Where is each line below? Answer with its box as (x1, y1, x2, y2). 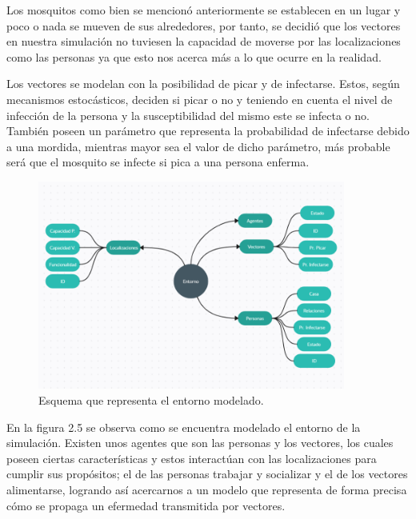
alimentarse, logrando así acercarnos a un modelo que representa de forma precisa (6, 481, 407, 497)
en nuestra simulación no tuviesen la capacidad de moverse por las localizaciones (6, 33, 401, 50)
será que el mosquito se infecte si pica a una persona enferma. (6, 154, 310, 170)
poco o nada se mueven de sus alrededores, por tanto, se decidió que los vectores (6, 17, 401, 34)
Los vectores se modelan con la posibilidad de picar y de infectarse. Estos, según (6, 75, 400, 92)
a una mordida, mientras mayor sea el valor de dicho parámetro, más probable (6, 138, 390, 154)
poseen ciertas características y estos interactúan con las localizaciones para (6, 449, 377, 466)
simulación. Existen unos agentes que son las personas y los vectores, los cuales (6, 434, 394, 451)
